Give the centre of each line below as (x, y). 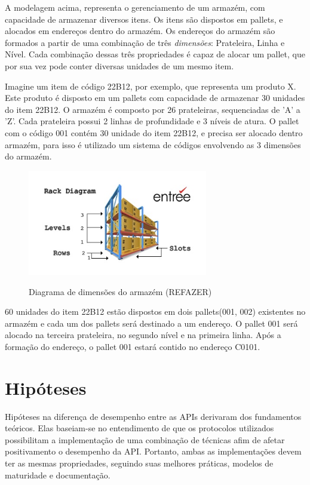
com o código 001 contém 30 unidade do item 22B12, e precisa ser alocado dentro (154, 132)
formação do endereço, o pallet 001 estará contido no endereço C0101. (133, 346)
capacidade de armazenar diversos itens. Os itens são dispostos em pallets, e (144, 19)
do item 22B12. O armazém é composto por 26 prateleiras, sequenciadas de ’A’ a (153, 109)
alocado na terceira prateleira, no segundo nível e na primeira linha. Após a (143, 335)
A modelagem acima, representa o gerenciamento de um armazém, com (135, 7)
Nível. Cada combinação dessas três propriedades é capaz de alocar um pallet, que (155, 54)
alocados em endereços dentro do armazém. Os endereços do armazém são (140, 31)
